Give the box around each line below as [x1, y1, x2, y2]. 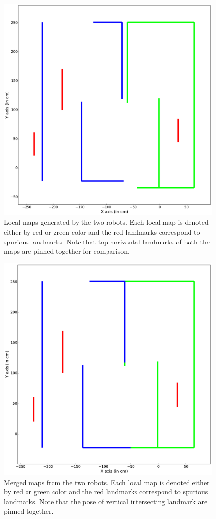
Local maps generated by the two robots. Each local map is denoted [4, 217, 209, 227]
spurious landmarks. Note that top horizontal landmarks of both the [4, 236, 210, 246]
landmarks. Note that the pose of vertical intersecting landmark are [4, 496, 208, 506]
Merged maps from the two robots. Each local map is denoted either [4, 477, 210, 487]
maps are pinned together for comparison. [4, 246, 130, 256]
